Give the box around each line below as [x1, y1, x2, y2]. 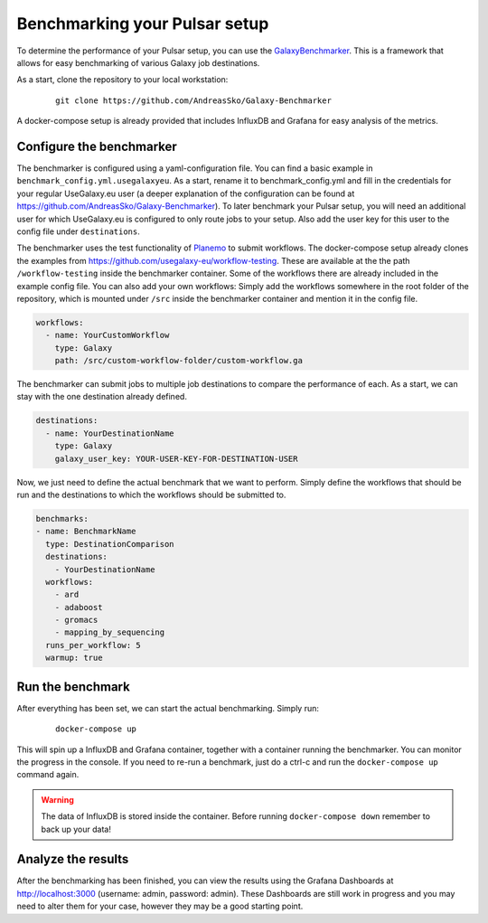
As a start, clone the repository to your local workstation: [16, 74, 229, 85]
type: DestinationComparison [45, 539, 175, 549]
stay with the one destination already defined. [16, 391, 187, 402]
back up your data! [41, 824, 112, 834]
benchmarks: [35, 513, 89, 523]
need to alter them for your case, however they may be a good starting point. [16, 900, 304, 912]
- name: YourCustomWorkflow [45, 330, 170, 341]
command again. [16, 769, 80, 780]
